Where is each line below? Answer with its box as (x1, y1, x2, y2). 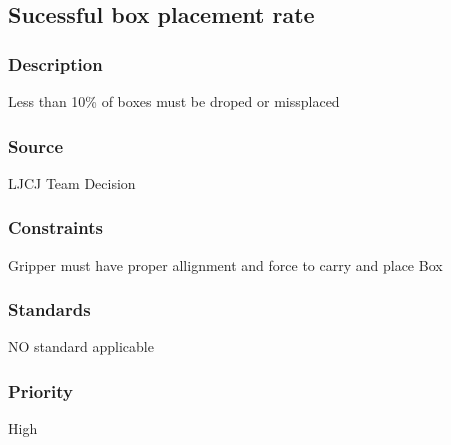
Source (8, 133, 64, 158)
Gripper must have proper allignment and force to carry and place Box (8, 254, 443, 275)
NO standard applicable (8, 336, 154, 357)
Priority (8, 378, 73, 403)
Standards (8, 297, 91, 322)
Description (8, 51, 103, 76)
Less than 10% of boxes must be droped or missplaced (8, 91, 340, 111)
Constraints (8, 215, 103, 240)
